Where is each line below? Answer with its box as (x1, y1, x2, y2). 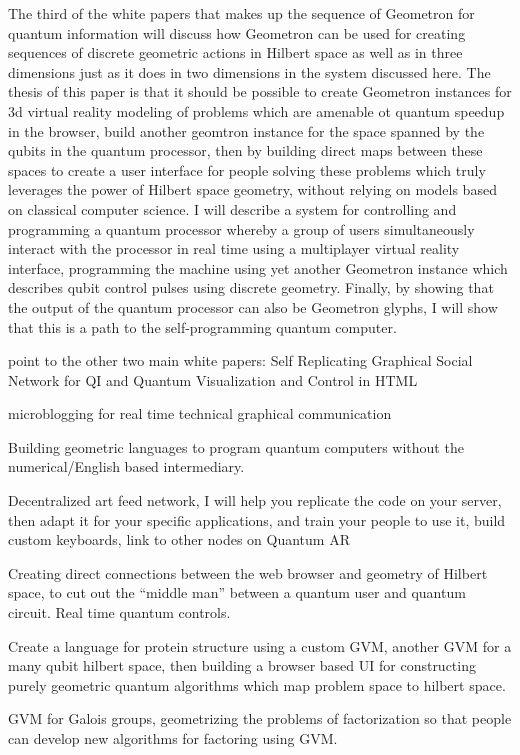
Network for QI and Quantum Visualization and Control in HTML (8, 369, 418, 390)
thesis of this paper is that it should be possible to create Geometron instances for (8, 81, 512, 102)
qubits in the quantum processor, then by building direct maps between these (8, 140, 483, 161)
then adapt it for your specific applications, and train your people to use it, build (8, 509, 506, 530)
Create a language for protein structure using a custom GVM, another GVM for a (8, 635, 512, 656)
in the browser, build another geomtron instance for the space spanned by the (8, 120, 485, 141)
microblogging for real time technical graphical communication (8, 403, 392, 424)
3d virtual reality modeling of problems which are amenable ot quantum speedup (8, 100, 505, 121)
